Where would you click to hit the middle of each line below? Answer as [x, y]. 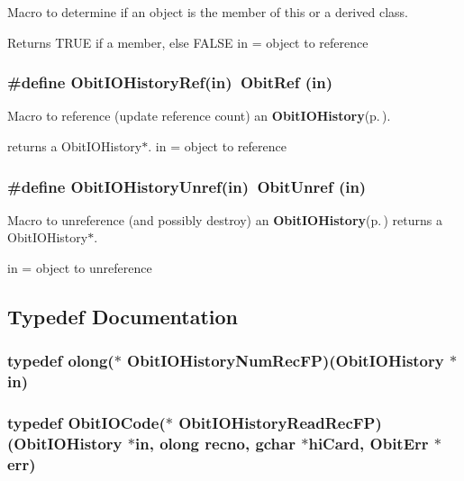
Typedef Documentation [123, 316]
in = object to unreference [80, 268]
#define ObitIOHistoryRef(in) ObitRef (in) [170, 82]
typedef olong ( [61, 361]
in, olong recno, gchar [215, 443]
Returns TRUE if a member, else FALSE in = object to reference [188, 42]
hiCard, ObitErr [368, 443]
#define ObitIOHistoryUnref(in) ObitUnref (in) [187, 186]
